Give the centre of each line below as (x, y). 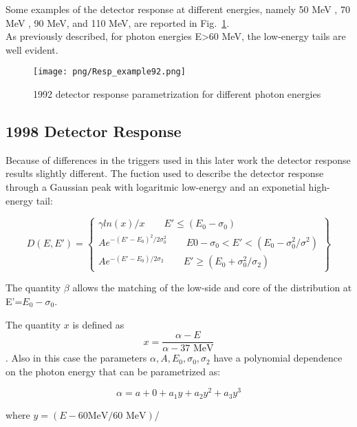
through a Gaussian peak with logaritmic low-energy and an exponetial (155, 187)
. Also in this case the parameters (76, 358)
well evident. (32, 49)
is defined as (98, 324)
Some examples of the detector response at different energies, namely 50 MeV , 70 (178, 9)
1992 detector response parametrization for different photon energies (177, 94)
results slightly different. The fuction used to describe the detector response (165, 173)
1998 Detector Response (94, 131)
